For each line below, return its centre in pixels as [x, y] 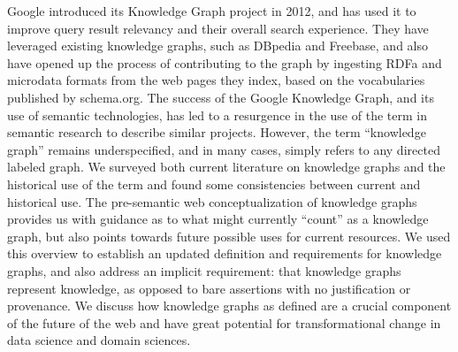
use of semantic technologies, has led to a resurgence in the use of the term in [217, 115]
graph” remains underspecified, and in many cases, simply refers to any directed [224, 149]
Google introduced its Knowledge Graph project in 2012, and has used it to [212, 11]
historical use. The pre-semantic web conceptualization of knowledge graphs [212, 201]
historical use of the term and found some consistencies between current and [214, 184]
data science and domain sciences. [99, 340]
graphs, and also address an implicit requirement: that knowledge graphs [204, 270]
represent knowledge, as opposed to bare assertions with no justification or [209, 288]
